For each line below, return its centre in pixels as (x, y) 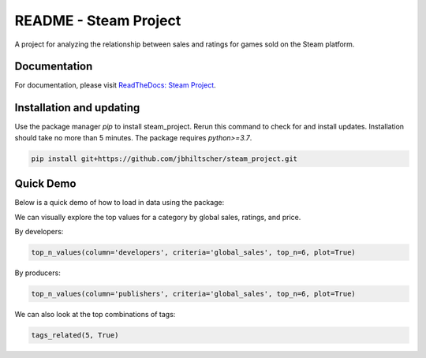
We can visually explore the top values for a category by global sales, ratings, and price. (158, 217)
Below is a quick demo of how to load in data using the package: (120, 203)
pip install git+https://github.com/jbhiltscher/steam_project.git (164, 158)
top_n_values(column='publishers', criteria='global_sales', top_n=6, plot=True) (194, 293)
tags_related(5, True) (75, 335)
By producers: (37, 273)
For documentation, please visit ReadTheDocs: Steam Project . (115, 85)
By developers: (39, 232)
